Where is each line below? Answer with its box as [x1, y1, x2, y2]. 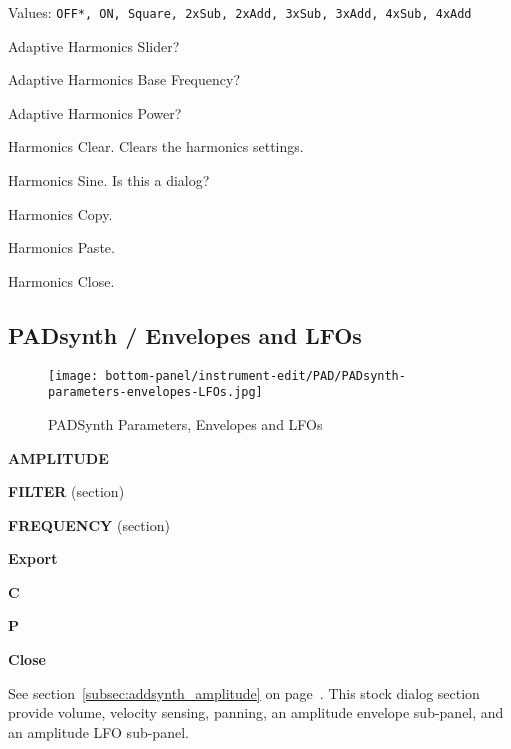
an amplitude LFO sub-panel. [8, 721, 189, 742]
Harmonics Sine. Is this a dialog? [8, 170, 210, 191]
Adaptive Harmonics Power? [8, 102, 182, 123]
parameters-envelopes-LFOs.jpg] [48, 385, 263, 400]
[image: [48, 368, 99, 383]
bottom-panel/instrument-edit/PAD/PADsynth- [105, 368, 406, 383]
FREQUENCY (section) [8, 514, 170, 535]
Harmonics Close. [8, 270, 115, 291]
